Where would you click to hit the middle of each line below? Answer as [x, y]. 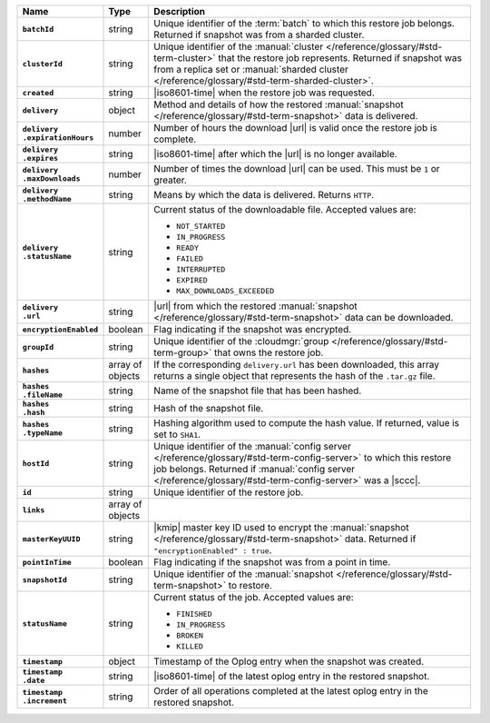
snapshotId [45, 580]
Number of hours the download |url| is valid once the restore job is [295, 128]
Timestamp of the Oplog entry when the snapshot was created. [289, 661]
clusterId [43, 64]
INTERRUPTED [201, 269]
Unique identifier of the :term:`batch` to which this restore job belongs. [304, 23]
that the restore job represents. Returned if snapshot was [340, 58]
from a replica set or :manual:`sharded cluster [251, 69]
